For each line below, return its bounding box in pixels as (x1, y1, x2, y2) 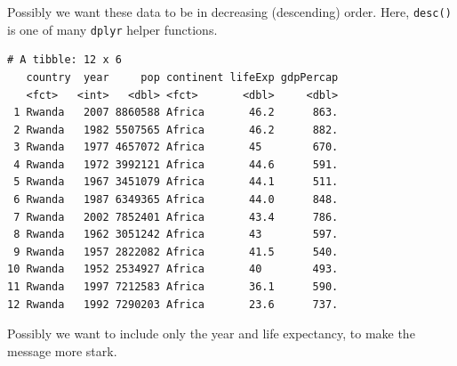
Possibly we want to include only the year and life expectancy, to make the (7, 324, 415, 343)
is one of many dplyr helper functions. (7, 20, 218, 38)
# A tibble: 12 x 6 (7, 53, 122, 67)
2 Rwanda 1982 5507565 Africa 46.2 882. (13, 123, 339, 136)
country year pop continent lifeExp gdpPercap (26, 70, 339, 84)
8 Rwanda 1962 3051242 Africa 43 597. (13, 228, 339, 241)
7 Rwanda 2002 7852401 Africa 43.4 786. (13, 210, 339, 224)
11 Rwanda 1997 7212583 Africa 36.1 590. (7, 281, 339, 294)
